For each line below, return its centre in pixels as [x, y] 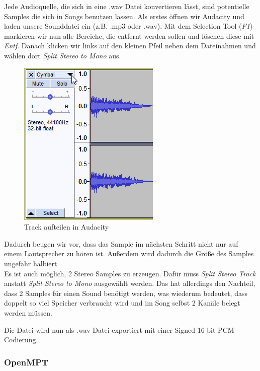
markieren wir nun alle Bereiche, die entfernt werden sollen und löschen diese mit [129, 35]
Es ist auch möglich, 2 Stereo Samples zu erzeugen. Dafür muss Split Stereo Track [130, 273]
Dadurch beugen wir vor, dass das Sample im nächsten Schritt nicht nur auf [121, 243]
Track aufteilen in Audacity [67, 227]
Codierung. [21, 340]
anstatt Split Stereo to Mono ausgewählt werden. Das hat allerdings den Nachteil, [130, 283]
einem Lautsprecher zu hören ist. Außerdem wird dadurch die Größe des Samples [129, 253]
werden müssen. [28, 312]
